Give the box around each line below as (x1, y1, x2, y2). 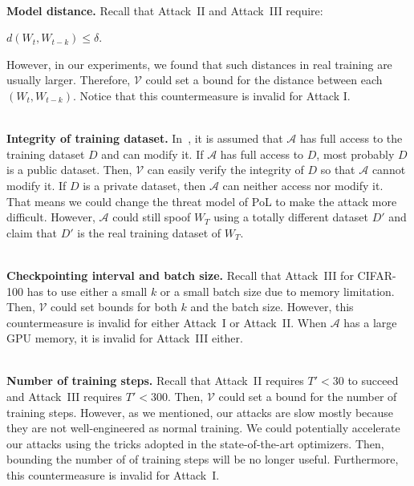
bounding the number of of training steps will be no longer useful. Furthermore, (6, 451, 399, 468)
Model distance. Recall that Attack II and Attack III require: (6, 2, 323, 18)
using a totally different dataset (213, 209, 368, 225)
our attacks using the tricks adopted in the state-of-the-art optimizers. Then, (6, 435, 384, 452)
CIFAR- (357, 266, 396, 283)
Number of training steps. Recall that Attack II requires (6, 372, 304, 389)
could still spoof (112, 209, 191, 225)
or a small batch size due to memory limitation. (160, 282, 395, 299)
